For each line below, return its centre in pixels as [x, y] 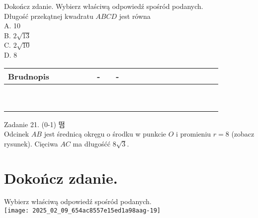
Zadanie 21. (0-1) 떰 [35, 124]
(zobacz [243, 134]
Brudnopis [29, 76]
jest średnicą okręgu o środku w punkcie [105, 134]
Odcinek [17, 134]
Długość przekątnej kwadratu [49, 16]
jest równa [135, 16]
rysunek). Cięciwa [31, 143]
